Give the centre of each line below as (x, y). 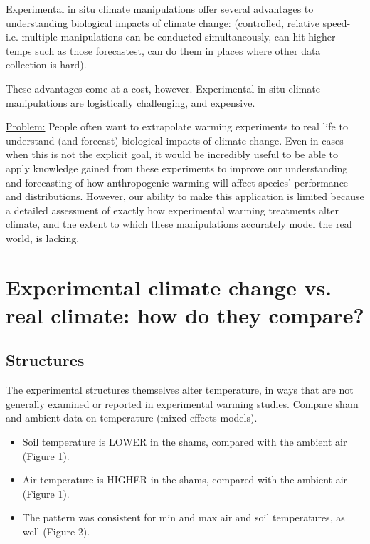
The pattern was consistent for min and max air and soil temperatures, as (184, 517)
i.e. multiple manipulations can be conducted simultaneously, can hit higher (171, 37)
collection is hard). (46, 64)
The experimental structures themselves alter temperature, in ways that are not (180, 390)
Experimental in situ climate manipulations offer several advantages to (160, 9)
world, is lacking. (43, 237)
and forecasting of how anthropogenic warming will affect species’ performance (177, 182)
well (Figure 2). (56, 532)
